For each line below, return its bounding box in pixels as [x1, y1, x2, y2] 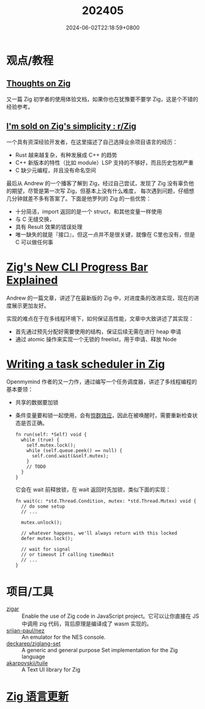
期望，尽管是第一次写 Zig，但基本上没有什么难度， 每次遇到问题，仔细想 [11, 187, 195, 195]
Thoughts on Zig [6, 78, 71, 89]
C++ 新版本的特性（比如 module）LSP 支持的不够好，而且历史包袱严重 [15, 158, 194, 166]
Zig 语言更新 [6, 689, 69, 703]
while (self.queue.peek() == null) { [26, 448, 122, 454]
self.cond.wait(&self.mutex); [31, 453, 109, 459]
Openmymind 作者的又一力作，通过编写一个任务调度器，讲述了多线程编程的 [6, 378, 198, 385]
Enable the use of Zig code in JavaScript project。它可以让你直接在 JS [21, 612, 199, 620]
